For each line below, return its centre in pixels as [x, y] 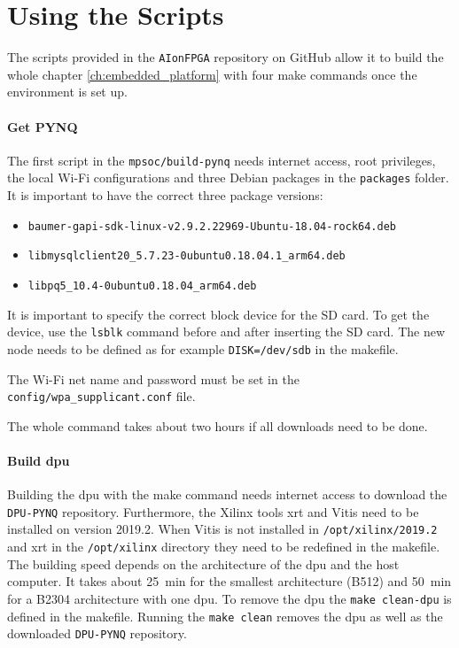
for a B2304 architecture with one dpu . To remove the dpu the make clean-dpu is [229, 598]
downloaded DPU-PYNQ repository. [97, 633]
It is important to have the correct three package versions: [165, 195]
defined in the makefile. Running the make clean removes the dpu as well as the [225, 616]
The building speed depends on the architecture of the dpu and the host [203, 563]
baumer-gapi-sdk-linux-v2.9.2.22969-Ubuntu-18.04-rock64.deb [212, 226]
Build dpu [39, 460]
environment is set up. [67, 92]
